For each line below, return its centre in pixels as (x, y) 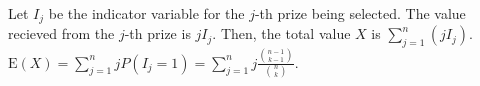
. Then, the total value (281, 33)
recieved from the (61, 33)
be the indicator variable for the (146, 13)
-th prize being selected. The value (360, 13)
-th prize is (157, 33)
